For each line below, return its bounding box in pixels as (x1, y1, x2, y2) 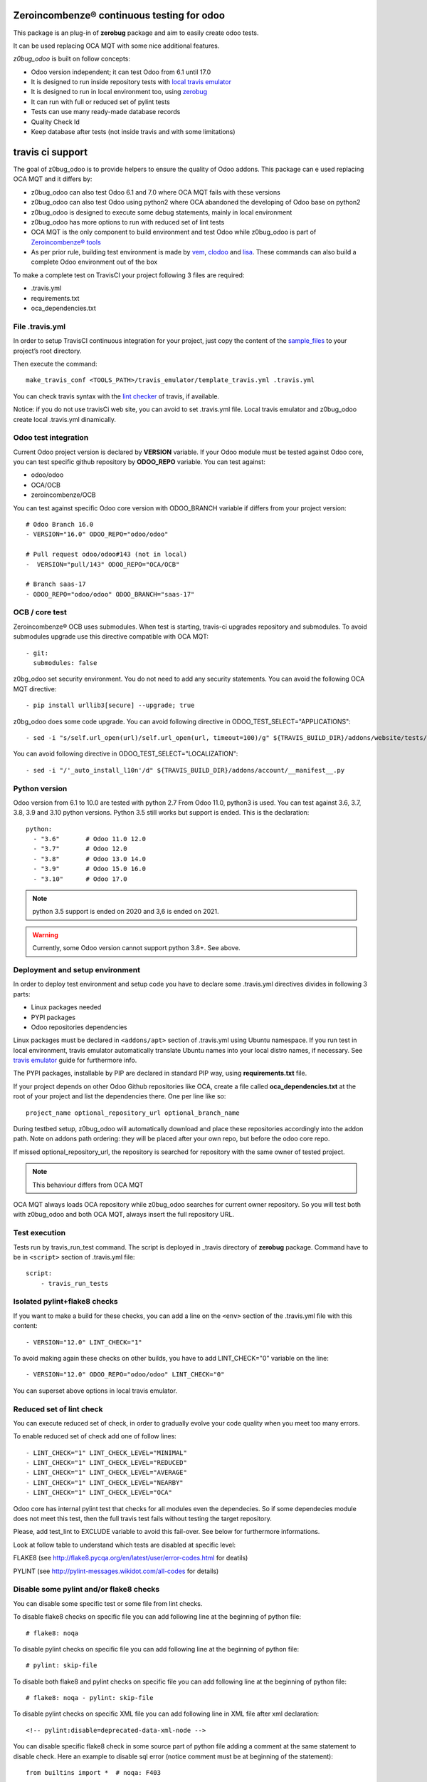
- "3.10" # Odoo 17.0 (33, 875, 127, 883)
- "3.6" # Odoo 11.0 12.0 (33, 835, 146, 843)
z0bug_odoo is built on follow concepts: (13, 54, 131, 63)
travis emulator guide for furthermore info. (13, 1056, 137, 1065)
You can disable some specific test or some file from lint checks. (13, 1599, 203, 1607)
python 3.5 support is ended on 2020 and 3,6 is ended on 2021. (32, 907, 220, 916)
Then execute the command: (13, 359, 97, 368)
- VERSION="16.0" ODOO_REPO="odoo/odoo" (26, 530, 169, 538)
